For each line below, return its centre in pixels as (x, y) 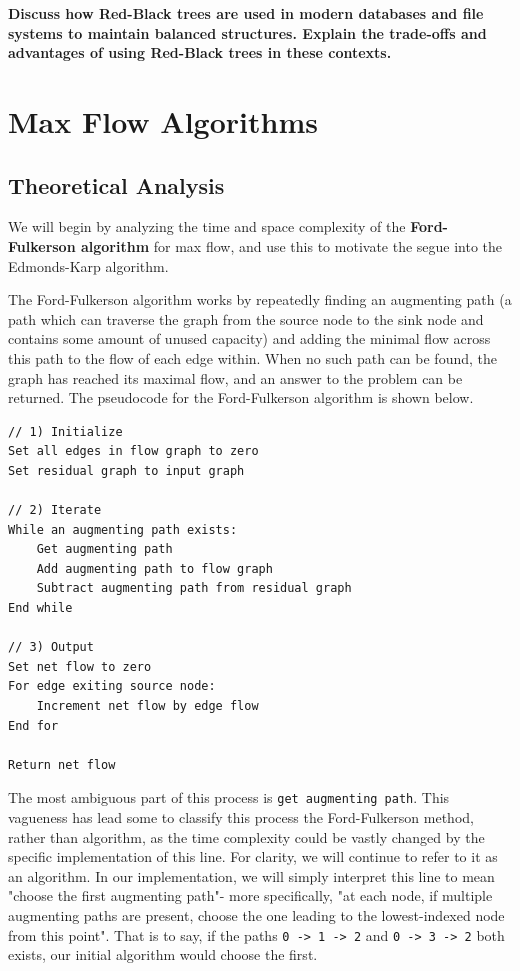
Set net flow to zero (80, 666)
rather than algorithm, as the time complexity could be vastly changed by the (246, 836)
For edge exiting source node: (112, 686)
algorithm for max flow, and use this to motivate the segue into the (291, 245)
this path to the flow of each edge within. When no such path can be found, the (253, 357)
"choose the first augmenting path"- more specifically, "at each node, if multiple (250, 895)
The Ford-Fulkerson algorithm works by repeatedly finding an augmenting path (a (260, 299)
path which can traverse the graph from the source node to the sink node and (246, 318)
